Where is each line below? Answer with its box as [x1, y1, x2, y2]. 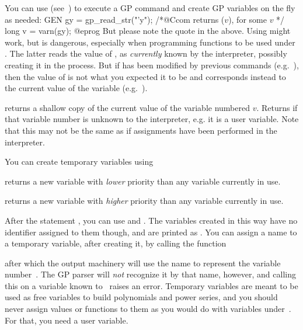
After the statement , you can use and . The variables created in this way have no [5, 214, 298, 226]
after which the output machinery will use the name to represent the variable [5, 256, 281, 269]
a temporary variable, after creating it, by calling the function [5, 237, 227, 249]
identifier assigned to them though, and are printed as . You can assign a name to [5, 225, 297, 238]
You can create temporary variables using [5, 155, 154, 168]
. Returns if [256, 101, 298, 113]
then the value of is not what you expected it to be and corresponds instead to [5, 70, 286, 82]
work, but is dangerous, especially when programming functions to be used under [5, 36, 295, 48]
